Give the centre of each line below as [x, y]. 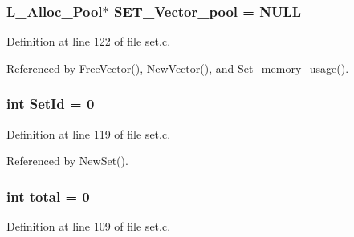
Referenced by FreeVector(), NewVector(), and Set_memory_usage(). [178, 68]
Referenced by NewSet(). [67, 161]
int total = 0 [48, 196]
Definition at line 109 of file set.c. [89, 226]
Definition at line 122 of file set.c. [89, 41]
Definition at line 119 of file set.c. [89, 133]
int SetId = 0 [51, 104]
